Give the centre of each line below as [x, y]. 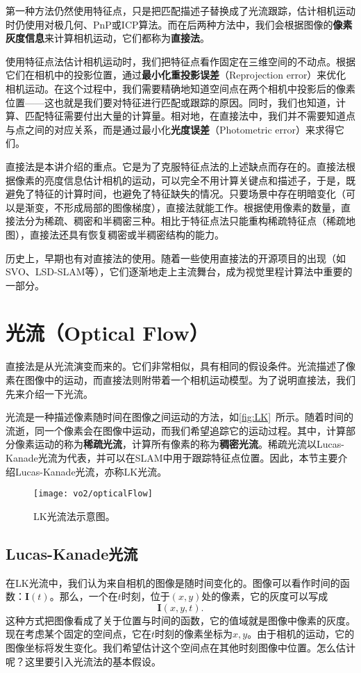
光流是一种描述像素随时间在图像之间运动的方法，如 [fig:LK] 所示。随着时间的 [180, 417]
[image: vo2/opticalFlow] [93, 494]
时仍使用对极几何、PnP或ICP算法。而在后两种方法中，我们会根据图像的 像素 [179, 24]
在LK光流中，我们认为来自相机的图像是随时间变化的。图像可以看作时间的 [173, 582]
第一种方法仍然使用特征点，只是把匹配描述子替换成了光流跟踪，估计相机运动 [180, 10]
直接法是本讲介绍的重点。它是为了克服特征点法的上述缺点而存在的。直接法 [176, 166]
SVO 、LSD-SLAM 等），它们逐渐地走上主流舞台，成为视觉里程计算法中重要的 [179, 271]
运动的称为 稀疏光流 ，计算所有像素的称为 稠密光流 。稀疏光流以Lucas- [189, 444]
